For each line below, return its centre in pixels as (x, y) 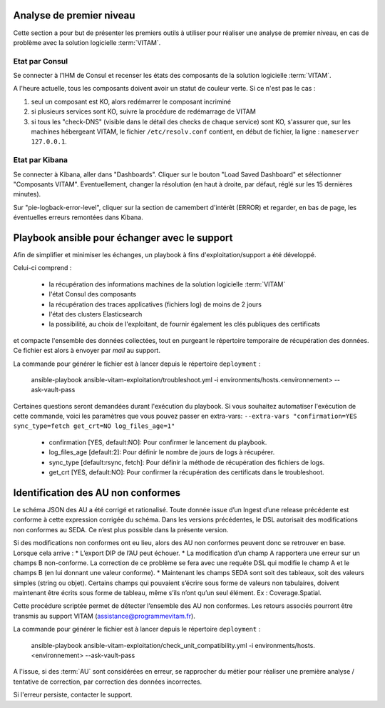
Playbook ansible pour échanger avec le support (123, 238)
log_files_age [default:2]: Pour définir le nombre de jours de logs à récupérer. (162, 452)
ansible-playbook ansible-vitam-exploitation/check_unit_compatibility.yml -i (142, 645)
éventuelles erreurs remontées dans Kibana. (78, 217)
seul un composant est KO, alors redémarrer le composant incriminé (131, 101)
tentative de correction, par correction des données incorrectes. (108, 682)
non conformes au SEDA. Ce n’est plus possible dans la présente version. (121, 529)
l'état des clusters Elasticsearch (96, 314)
